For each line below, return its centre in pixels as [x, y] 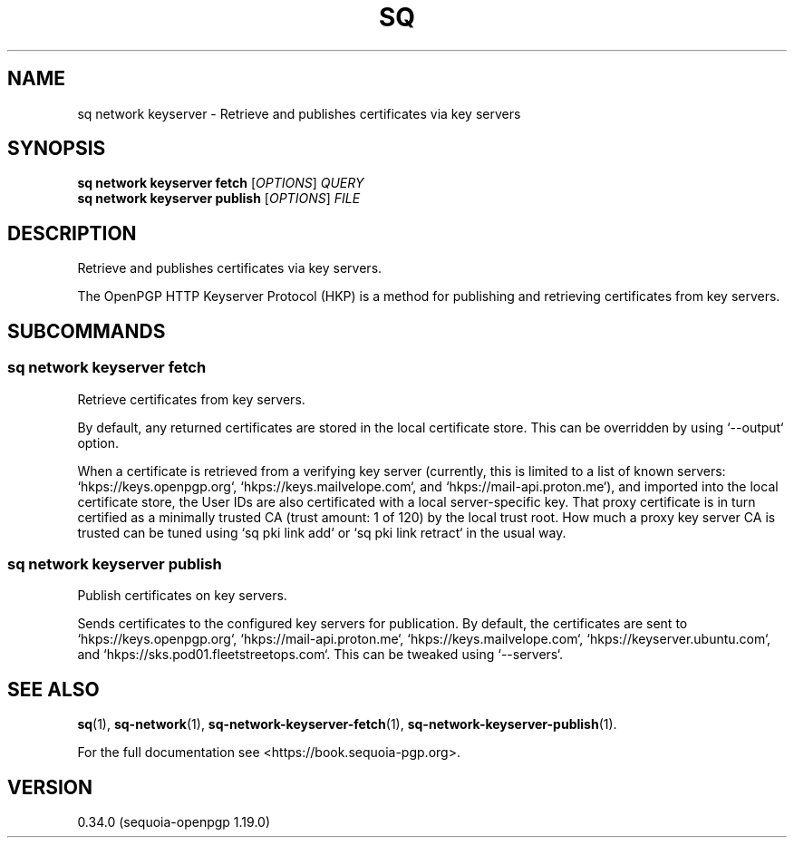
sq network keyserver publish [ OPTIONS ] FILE [219, 199]
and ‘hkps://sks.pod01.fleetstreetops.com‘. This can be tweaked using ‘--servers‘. [320, 655]
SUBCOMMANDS [87, 331]
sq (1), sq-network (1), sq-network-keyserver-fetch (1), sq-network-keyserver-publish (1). [347, 724]
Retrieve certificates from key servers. [191, 399]
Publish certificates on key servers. [182, 596]
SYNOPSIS [57, 149]
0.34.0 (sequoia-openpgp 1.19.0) [174, 821]
